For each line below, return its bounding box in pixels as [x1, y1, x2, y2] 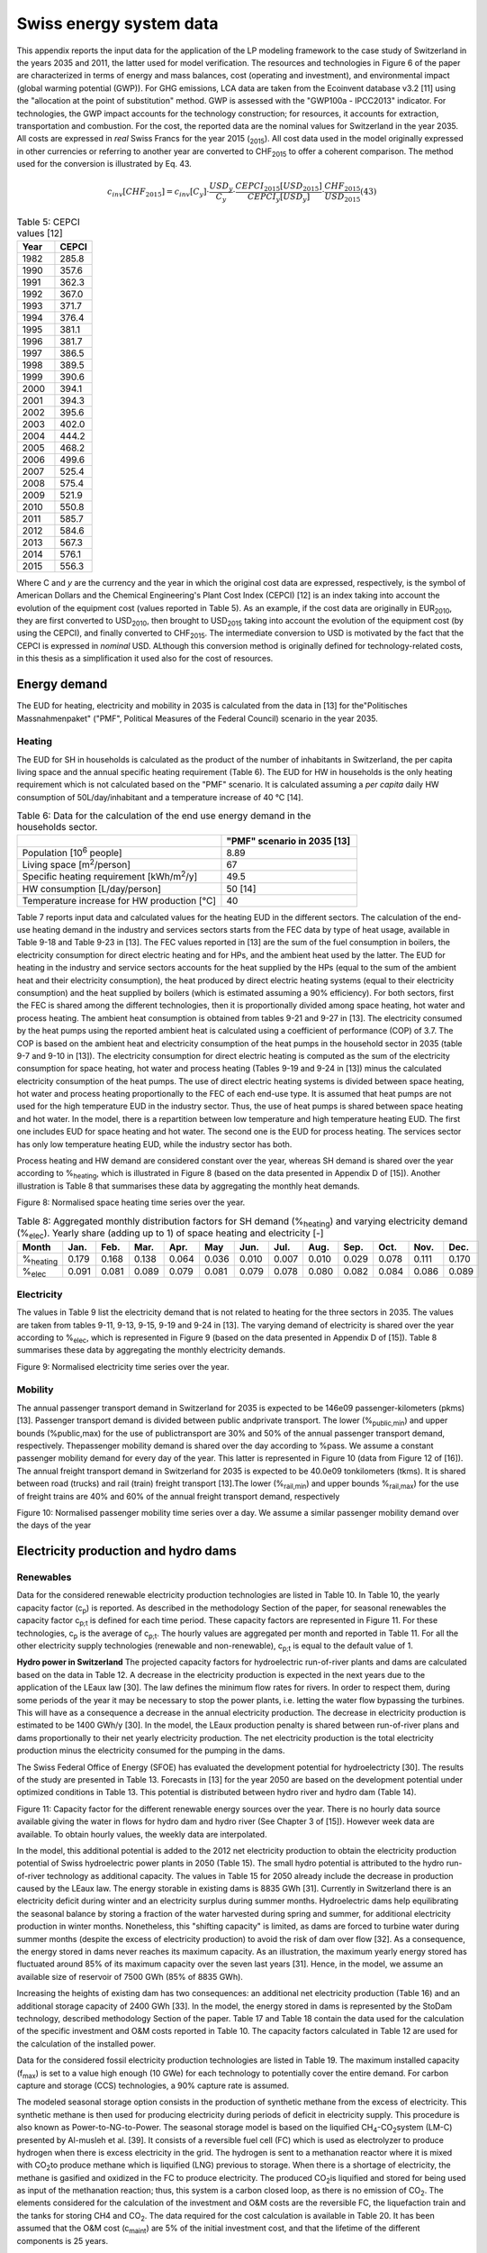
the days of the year [16, 1519, 92, 1531]
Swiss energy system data [16, 14, 220, 33]
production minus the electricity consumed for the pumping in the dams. [16, 1745, 285, 1756]
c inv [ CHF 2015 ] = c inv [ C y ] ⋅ [106, 187, 210, 199]
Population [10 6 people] [22, 844, 122, 859]
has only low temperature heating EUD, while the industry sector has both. [16, 1138, 293, 1149]
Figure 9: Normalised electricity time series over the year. [16, 1361, 230, 1372]
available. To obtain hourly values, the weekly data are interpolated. [16, 1829, 267, 1839]
